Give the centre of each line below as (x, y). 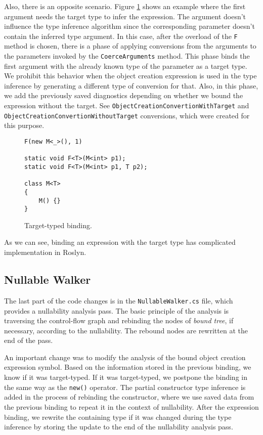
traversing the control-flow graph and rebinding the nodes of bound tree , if (119, 320)
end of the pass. (29, 340)
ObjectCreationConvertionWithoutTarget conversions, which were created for (127, 115)
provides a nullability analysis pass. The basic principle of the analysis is (117, 310)
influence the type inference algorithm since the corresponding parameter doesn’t (129, 26)
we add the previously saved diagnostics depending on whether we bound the (124, 95)
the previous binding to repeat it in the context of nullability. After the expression (131, 406)
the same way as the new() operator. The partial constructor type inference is (125, 387)
